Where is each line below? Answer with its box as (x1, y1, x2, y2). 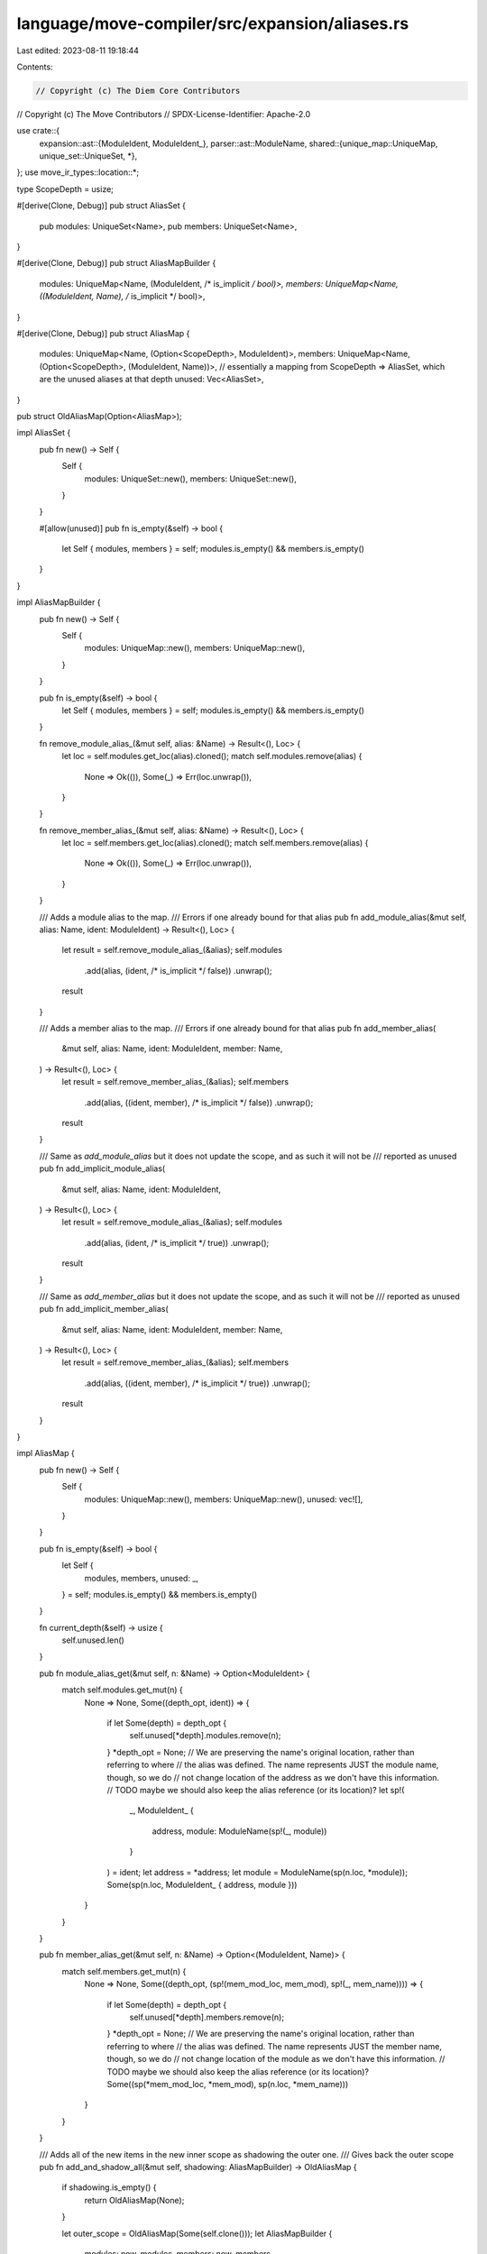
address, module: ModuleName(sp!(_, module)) (152, 1826, 327, 1837)
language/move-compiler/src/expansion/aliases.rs (16, 14, 409, 33)
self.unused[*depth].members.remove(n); (129, 2011, 284, 2023)
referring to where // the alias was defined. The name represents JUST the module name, (106, 1759, 439, 1771)
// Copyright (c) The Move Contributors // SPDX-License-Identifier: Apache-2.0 (16, 108, 311, 119)
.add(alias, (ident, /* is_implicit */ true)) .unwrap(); (84, 1237, 270, 1248)
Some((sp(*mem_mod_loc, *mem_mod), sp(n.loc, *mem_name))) (106, 2079, 349, 2089)
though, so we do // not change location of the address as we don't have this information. (106, 1772, 440, 1782)
